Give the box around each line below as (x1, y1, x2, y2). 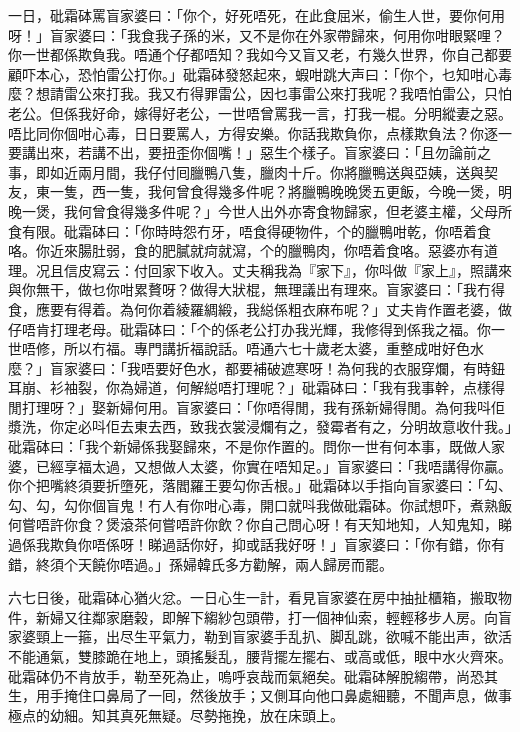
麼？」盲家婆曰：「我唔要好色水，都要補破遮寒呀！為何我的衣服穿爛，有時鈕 (8, 357, 505, 378)
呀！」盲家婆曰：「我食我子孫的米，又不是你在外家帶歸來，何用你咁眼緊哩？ (8, 24, 505, 45)
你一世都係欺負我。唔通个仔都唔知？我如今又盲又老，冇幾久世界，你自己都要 (8, 44, 512, 65)
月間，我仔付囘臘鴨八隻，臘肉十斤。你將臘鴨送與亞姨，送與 (91, 161, 484, 182)
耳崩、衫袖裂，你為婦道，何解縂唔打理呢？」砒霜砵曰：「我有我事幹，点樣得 (8, 377, 505, 398)
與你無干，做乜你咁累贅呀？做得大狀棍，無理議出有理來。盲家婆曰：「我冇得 (8, 279, 505, 300)
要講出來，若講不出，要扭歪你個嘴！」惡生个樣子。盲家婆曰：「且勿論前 (8, 142, 477, 163)
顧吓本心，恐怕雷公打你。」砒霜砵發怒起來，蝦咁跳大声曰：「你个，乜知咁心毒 (8, 63, 512, 84)
